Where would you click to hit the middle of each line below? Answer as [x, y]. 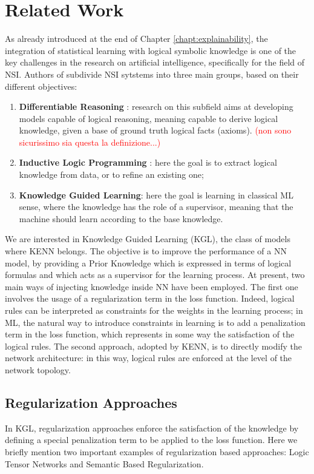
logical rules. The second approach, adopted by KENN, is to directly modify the [153, 346]
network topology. [38, 369]
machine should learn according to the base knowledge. [121, 218]
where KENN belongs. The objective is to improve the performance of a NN [146, 251]
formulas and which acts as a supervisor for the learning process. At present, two [155, 275]
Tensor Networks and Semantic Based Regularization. [104, 463]
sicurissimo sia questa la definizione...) [90, 142]
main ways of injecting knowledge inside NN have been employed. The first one [152, 286]
